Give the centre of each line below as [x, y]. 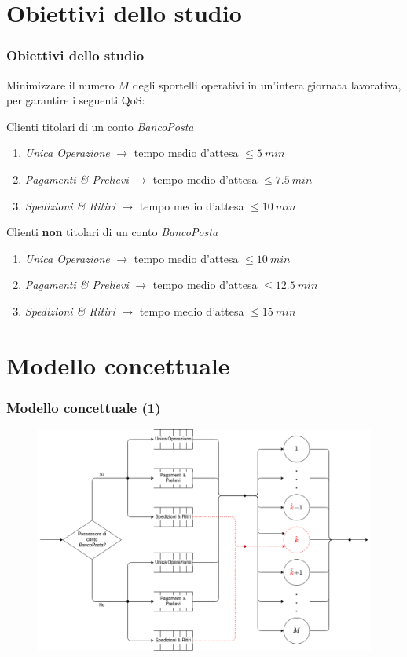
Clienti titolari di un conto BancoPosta [100, 126]
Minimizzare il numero [60, 84]
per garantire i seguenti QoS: [76, 100]
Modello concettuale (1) [84, 407]
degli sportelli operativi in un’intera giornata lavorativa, [267, 84]
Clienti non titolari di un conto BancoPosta [112, 232]
